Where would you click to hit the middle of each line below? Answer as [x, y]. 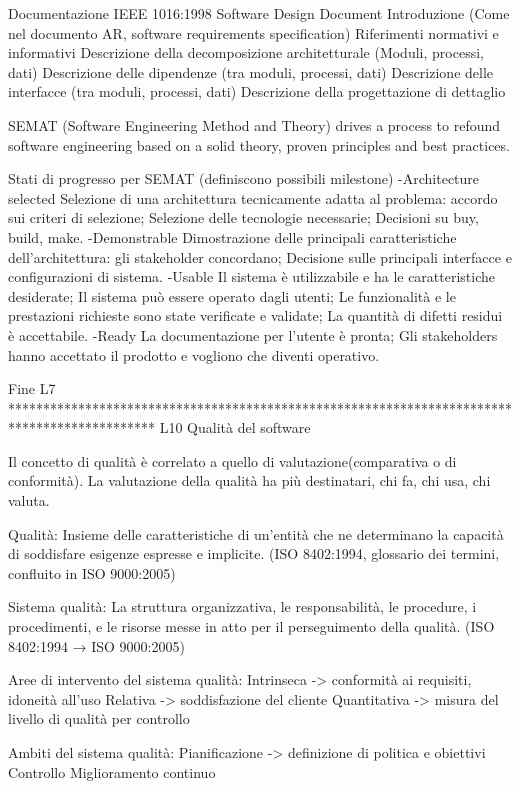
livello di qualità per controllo [99, 718]
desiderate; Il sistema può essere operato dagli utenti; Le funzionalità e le [232, 295]
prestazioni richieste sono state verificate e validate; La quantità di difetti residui [255, 315]
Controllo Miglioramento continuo [112, 771]
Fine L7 [32, 388]
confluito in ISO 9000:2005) [92, 572]
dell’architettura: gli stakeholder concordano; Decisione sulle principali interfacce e [260, 256]
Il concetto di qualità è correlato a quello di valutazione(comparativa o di [232, 460]
